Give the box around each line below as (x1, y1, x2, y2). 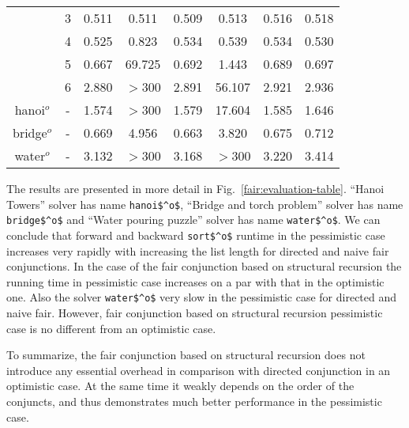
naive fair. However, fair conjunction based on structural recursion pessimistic (6, 305, 383, 320)
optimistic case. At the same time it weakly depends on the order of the (6, 377, 355, 394)
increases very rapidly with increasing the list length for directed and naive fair (6, 242, 389, 259)
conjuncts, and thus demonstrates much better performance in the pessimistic (6, 392, 382, 409)
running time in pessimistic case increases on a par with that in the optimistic (6, 273, 385, 290)
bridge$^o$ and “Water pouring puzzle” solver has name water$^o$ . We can (6, 211, 381, 228)
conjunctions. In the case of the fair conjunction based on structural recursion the (6, 258, 402, 275)
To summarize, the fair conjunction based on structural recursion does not (6, 347, 366, 363)
